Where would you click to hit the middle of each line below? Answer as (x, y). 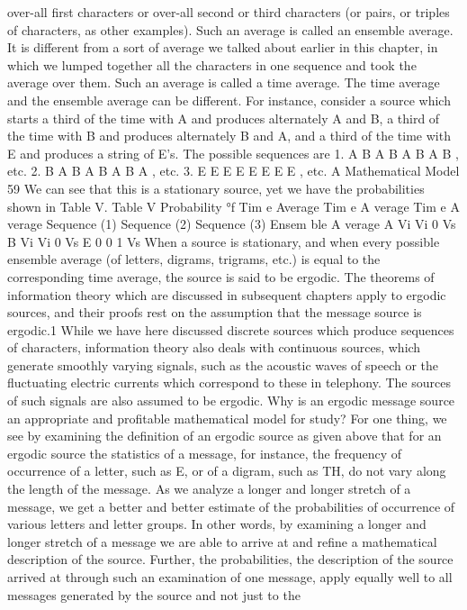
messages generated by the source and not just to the (154, 594)
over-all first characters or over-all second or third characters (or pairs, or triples (229, 12)
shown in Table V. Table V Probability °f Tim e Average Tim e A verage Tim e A (233, 206)
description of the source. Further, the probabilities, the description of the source (230, 559)
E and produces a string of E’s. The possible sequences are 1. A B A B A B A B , (233, 153)
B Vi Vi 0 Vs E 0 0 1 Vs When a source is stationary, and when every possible (224, 241)
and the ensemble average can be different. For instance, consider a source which (229, 100)
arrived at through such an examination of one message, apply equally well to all (230, 577)
